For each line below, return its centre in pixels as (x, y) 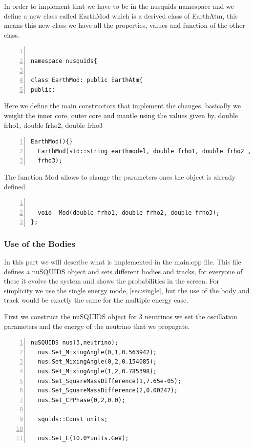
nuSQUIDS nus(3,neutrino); (74, 343)
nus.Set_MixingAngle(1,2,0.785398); (97, 372)
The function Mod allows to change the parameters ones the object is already (120, 176)
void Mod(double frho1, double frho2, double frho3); (129, 213)
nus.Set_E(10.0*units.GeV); (83, 438)
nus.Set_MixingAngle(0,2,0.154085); (97, 362)
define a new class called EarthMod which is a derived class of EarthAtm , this (121, 15)
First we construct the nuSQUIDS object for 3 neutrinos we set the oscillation (121, 316)
